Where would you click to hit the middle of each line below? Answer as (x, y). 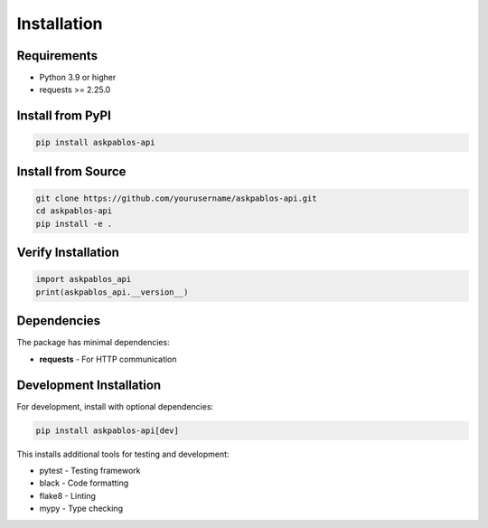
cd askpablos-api (74, 211)
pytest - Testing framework (90, 470)
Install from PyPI (64, 116)
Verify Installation (68, 253)
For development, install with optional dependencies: (115, 406)
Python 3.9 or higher (78, 78)
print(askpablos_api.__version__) (112, 292)
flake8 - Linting (68, 495)
